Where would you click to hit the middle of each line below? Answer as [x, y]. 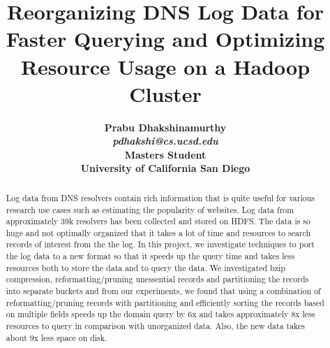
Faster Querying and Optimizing [165, 39]
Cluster [165, 93]
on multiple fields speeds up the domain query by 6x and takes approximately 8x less [160, 314]
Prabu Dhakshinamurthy [165, 127]
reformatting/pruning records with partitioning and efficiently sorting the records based [165, 302]
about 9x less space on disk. [57, 337]
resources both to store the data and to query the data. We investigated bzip [145, 267]
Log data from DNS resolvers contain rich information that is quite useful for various [160, 197]
